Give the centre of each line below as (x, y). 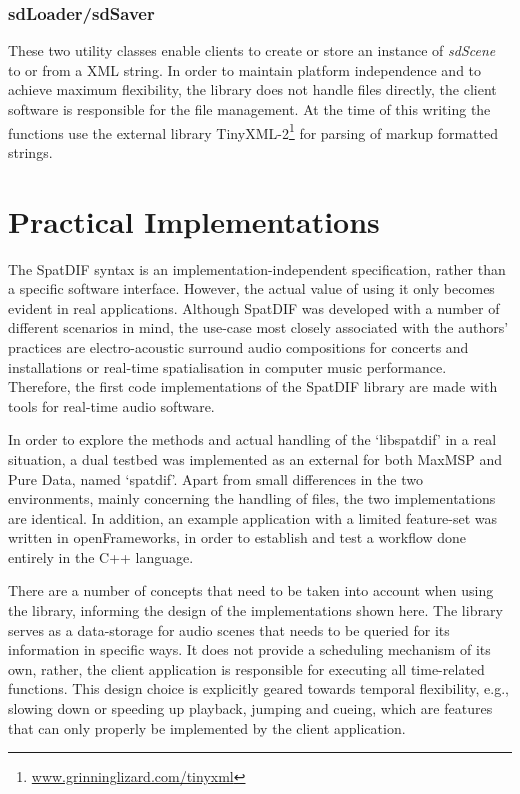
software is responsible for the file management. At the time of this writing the (249, 109)
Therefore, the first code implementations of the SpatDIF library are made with (253, 386)
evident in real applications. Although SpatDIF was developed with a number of (254, 307)
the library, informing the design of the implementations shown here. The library (255, 610)
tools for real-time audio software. (111, 405)
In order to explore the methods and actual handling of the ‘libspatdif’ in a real (252, 439)
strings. (30, 151)
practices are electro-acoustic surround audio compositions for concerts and (238, 346)
